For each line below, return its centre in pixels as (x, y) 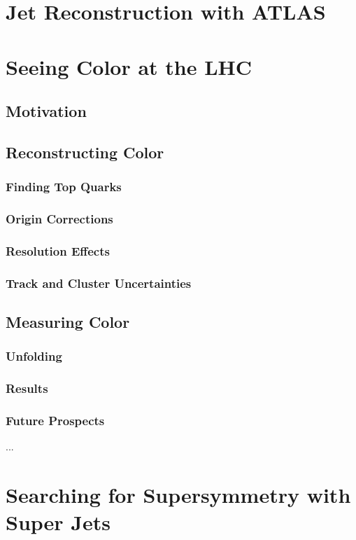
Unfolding (34, 356)
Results (27, 388)
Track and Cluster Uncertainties (99, 283)
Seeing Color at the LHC (129, 66)
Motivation (46, 111)
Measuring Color (68, 322)
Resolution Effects (58, 250)
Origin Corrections (59, 219)
